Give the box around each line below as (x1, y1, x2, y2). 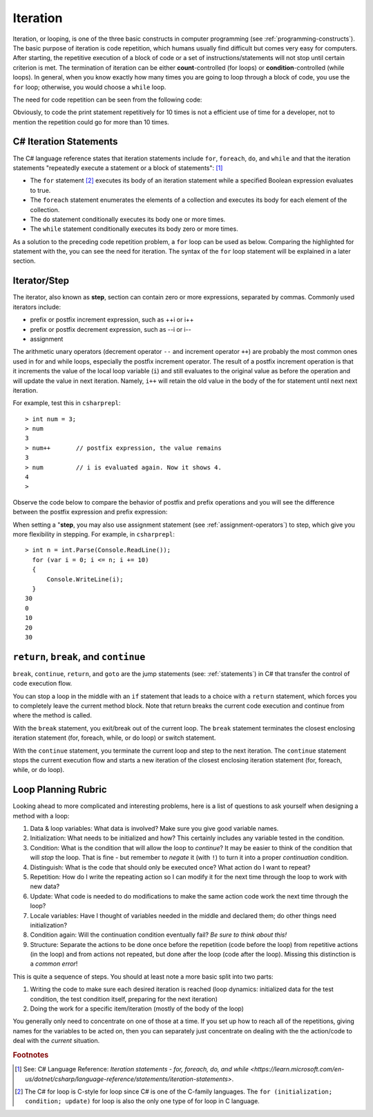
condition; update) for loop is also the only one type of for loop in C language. (25, 1097, 260, 1105)
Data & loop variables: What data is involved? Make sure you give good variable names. (30, 825, 279, 832)
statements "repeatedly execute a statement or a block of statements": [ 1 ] (12, 163, 223, 172)
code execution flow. (12, 679, 73, 688)
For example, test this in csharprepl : (12, 399, 121, 407)
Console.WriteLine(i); (46, 575, 124, 583)
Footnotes (12, 1050, 49, 1060)
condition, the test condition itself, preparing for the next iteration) (30, 995, 218, 1003)
